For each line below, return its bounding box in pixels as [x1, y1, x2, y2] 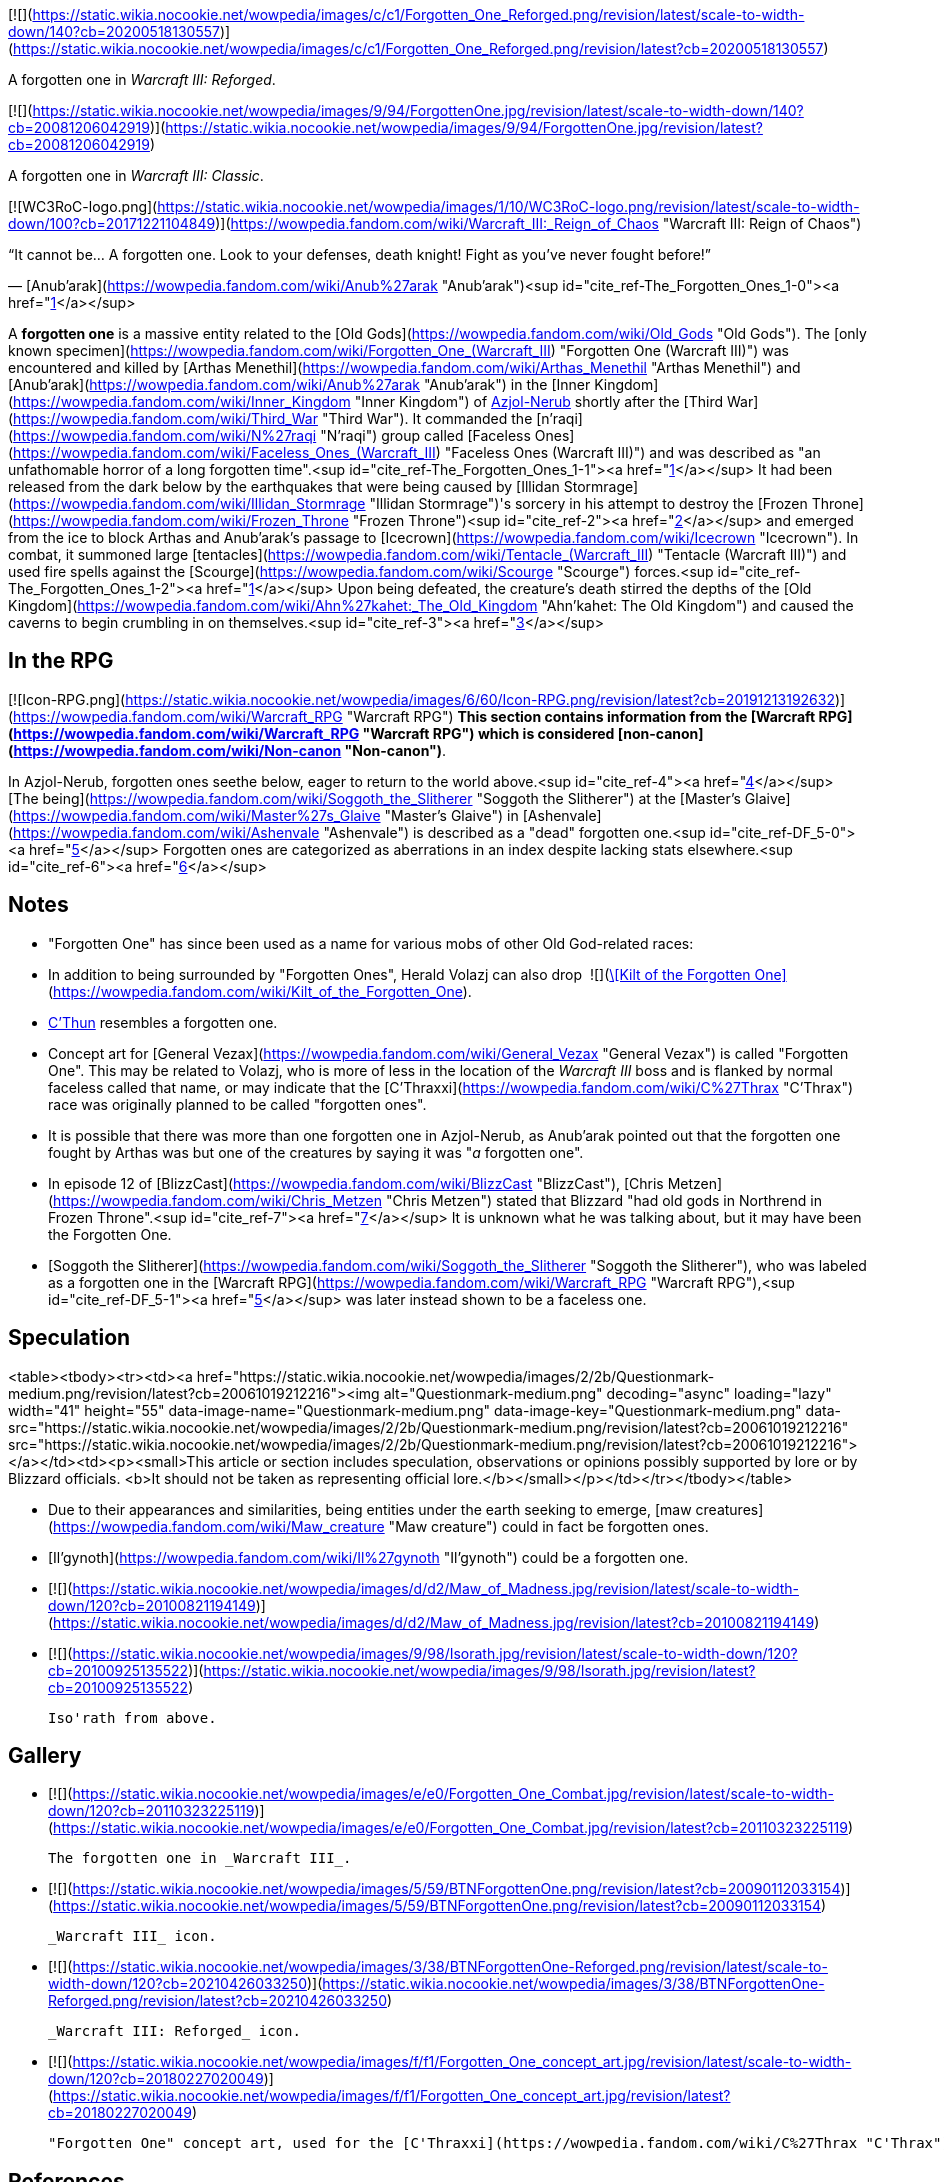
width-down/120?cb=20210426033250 [48, 1975, 307, 1993]
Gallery [8, 1742, 82, 1768]
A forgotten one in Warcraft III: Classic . [8, 167, 264, 184]
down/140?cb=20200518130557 [8, 23, 220, 40]
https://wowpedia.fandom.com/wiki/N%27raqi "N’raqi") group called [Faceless [13, 427, 531, 444]
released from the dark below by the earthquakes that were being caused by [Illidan [8, 478, 560, 495]
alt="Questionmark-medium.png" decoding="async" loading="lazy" [383, 1384, 832, 1402]
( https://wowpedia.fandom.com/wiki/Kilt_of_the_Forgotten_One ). [48, 982, 472, 1000]
